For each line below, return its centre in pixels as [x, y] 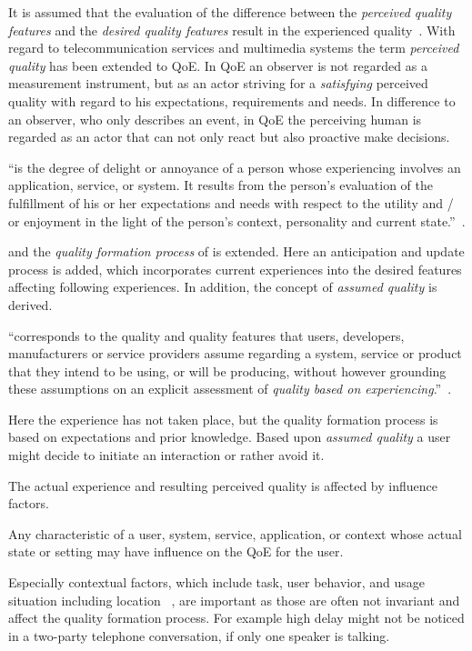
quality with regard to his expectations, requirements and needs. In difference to [232, 100]
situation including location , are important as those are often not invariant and [234, 600]
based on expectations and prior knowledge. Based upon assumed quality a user [230, 437]
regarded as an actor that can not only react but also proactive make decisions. [229, 137]
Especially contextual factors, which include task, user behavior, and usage [217, 582]
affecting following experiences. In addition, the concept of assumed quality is [223, 287]
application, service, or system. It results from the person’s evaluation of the [221, 185]
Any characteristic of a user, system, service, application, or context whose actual [235, 533]
